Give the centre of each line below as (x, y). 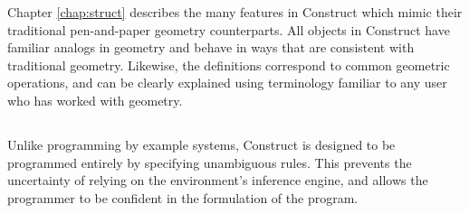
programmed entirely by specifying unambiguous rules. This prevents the (210, 162)
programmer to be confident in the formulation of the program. (183, 197)
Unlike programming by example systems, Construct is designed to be (201, 144)
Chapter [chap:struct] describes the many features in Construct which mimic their (235, 12)
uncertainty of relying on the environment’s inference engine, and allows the (218, 180)
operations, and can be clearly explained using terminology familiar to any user (227, 83)
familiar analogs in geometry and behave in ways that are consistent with (211, 47)
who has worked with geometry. (95, 100)
